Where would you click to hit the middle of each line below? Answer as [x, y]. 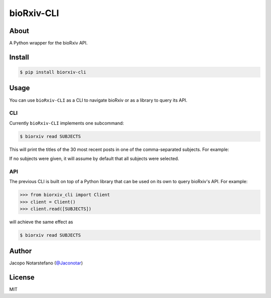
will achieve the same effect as [41, 222]
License [22, 278]
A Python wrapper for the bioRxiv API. [48, 43]
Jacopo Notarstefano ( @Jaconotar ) [46, 263]
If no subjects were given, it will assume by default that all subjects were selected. [94, 159]
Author [21, 251]
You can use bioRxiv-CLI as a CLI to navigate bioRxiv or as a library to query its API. [98, 100]
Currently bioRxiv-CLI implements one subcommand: [66, 123]
